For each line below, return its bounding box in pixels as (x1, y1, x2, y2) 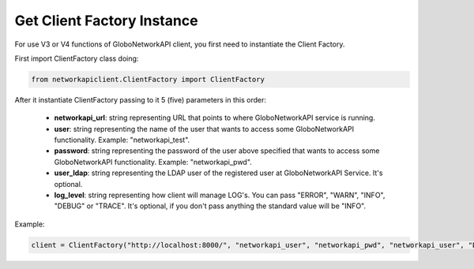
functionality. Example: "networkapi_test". (54, 135, 190, 145)
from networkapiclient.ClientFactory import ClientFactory (31, 75, 265, 84)
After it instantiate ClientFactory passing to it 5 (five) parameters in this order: (14, 95, 266, 104)
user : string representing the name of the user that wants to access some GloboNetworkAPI (54, 124, 355, 133)
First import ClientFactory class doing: (14, 54, 139, 63)
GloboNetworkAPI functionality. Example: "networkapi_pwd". (54, 157, 252, 166)
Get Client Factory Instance (14, 12, 198, 29)
